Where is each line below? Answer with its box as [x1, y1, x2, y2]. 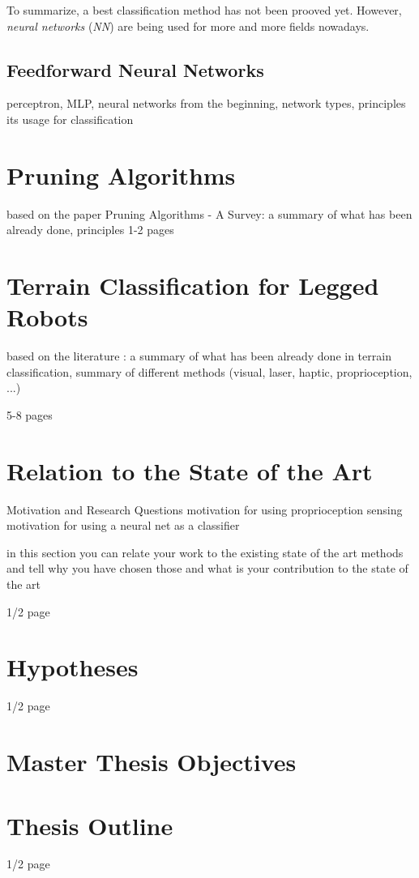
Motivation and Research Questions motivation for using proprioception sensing [6, 501, 403, 518]
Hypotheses [6, 650, 139, 684]
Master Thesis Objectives [6, 745, 297, 778]
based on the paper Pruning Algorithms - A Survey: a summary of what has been [6, 205, 413, 222]
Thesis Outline [6, 808, 173, 842]
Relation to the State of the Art [6, 454, 373, 487]
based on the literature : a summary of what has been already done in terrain [6, 347, 391, 364]
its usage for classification [6, 110, 134, 127]
